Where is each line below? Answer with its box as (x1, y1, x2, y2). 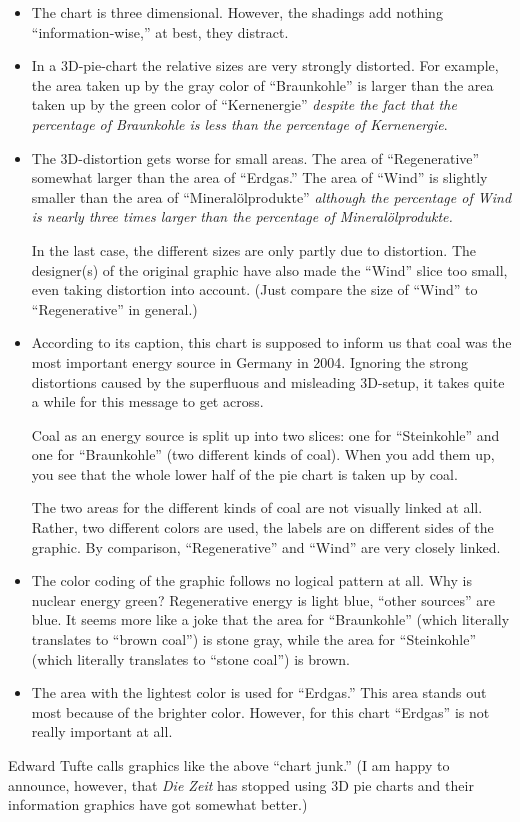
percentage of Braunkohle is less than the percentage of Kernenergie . (31, 113, 448, 134)
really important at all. (31, 721, 173, 742)
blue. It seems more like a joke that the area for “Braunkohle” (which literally (31, 609, 510, 630)
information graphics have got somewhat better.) (8, 794, 308, 815)
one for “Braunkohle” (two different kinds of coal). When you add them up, (31, 444, 495, 465)
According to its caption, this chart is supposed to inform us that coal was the (31, 332, 512, 353)
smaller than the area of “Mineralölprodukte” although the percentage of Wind (31, 186, 512, 207)
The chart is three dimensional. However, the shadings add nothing (31, 2, 443, 22)
